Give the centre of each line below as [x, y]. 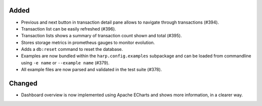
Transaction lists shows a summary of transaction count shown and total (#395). [101, 36]
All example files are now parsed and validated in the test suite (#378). [91, 70]
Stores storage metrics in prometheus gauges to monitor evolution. [88, 42]
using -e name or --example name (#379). [65, 62]
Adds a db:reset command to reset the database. [72, 49]
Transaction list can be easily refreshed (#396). [69, 29]
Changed [23, 83]
